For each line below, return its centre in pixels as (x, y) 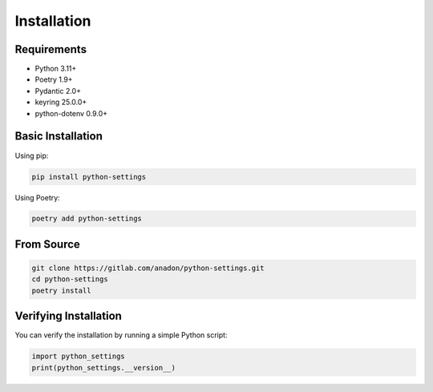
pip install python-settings (89, 177)
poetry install (61, 290)
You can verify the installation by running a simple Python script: (121, 335)
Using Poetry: (37, 197)
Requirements (51, 49)
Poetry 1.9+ (54, 79)
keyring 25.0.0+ (61, 102)
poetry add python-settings (87, 219)
